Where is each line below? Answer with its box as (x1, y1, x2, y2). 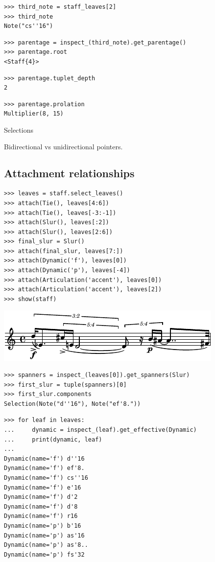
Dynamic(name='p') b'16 (4, 522, 81, 529)
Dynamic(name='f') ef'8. (4, 465, 85, 472)
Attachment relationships (4, 165, 135, 180)
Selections (4, 124, 33, 135)
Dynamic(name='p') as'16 (4, 532, 85, 539)
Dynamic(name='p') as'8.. (4, 541, 88, 549)
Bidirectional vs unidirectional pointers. (4, 141, 123, 151)
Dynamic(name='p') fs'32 (4, 551, 85, 558)
